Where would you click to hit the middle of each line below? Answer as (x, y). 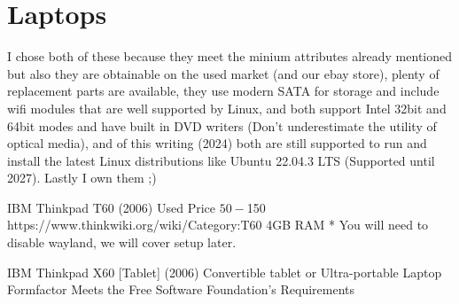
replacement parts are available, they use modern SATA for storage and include (223, 91)
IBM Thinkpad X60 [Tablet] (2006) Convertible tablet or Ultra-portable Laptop (225, 272)
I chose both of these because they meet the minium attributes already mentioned (230, 56)
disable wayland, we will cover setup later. (122, 242)
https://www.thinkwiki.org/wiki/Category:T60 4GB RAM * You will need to (218, 225)
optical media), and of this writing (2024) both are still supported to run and (217, 143)
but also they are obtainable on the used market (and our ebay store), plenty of (223, 73)
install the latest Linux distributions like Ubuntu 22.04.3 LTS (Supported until (221, 160)
